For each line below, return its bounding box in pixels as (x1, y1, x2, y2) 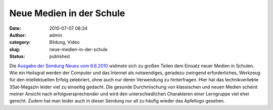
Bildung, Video (49, 39, 80, 45)
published (49, 53, 70, 60)
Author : (9, 32, 26, 38)
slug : (9, 46, 20, 52)
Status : (9, 53, 25, 60)
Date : (9, 25, 21, 31)
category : (9, 39, 31, 45)
